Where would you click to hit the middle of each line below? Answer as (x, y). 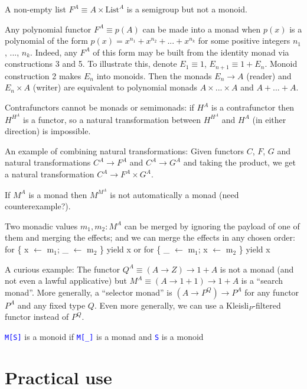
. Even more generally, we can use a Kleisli (172, 305)
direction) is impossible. (48, 131)
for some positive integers (244, 40)
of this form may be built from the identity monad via (191, 52)
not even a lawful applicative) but (66, 281)
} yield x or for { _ (135, 249)
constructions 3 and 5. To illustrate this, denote (91, 64)
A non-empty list (35, 9)
